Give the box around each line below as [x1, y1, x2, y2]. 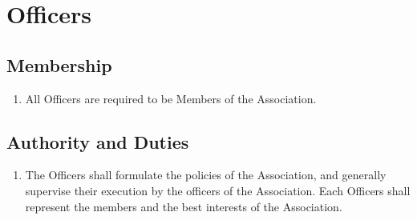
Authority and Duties [6, 129, 189, 154]
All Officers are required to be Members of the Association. [25, 90, 317, 106]
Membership [6, 52, 112, 77]
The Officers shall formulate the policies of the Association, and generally [25, 166, 387, 183]
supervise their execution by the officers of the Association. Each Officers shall [25, 182, 411, 198]
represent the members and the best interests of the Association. [25, 198, 342, 214]
